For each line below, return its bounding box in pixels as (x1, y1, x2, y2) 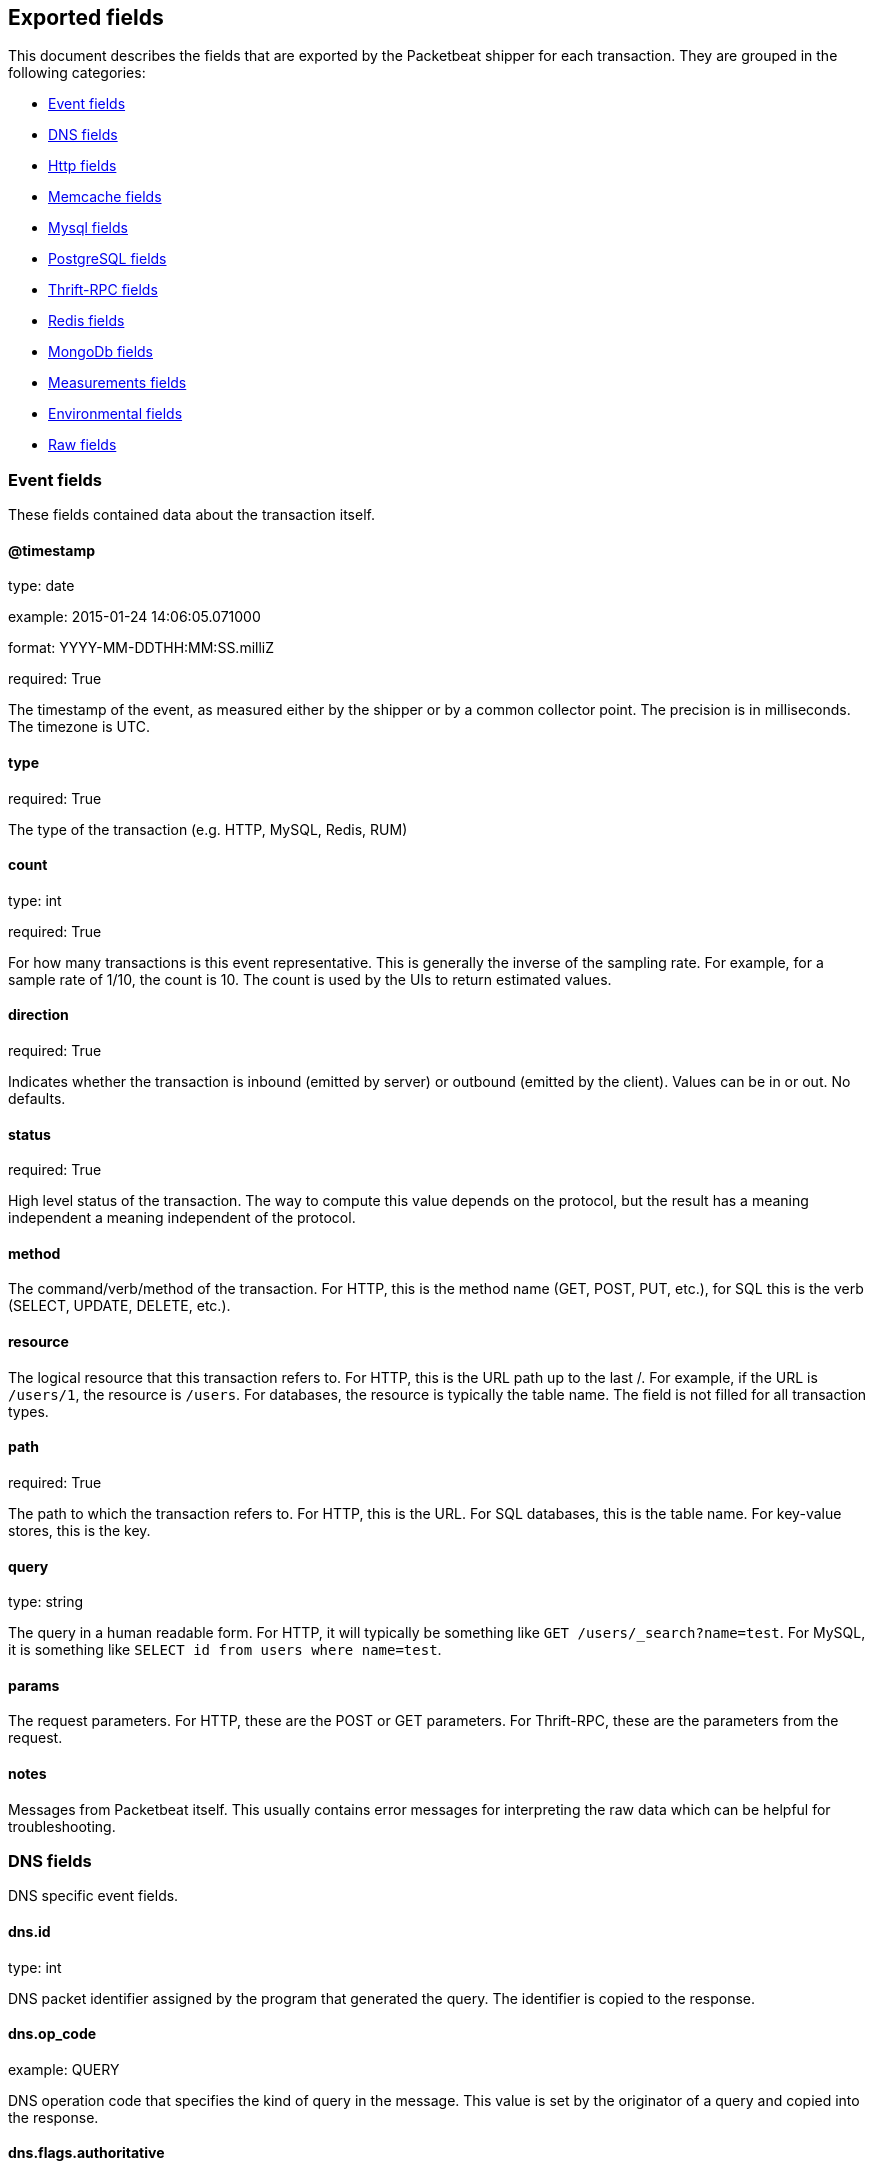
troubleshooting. (8, 1817, 116, 1835)
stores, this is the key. (8, 1521, 151, 1539)
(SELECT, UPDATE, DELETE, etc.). (8, 1297, 231, 1315)
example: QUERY (8, 2060, 120, 2078)
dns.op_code (8, 2025, 97, 2043)
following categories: (8, 64, 146, 82)
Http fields (48, 157, 117, 175)
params (8, 1676, 60, 1694)
